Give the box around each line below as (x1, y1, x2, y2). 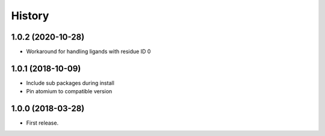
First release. (26, 119, 59, 126)
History (11, 9, 49, 22)
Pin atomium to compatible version (26, 88, 113, 95)
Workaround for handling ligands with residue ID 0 (26, 48, 151, 55)
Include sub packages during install (26, 79, 114, 87)
